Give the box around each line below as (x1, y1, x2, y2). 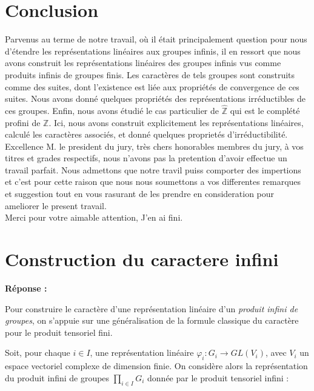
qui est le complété (230, 104, 300, 116)
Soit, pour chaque (5, 346, 70, 359)
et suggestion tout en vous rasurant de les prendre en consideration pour (5, 187, 275, 200)
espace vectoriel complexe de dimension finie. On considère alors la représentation (5, 359, 308, 372)
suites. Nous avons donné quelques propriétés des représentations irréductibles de (5, 92, 306, 105)
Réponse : (5, 281, 47, 294)
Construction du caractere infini (5, 247, 279, 272)
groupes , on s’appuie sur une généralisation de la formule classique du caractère (5, 314, 299, 327)
